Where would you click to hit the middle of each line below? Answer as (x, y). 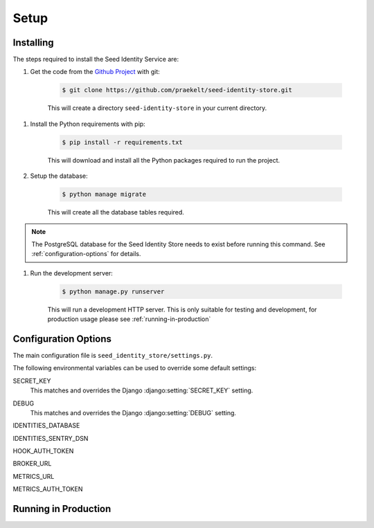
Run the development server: (72, 273)
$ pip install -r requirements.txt (122, 142)
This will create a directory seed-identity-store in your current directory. (157, 108)
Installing (34, 43)
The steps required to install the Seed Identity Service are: (96, 60)
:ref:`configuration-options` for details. (86, 254)
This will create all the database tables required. (116, 212)
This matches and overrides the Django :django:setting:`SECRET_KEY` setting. (142, 390)
